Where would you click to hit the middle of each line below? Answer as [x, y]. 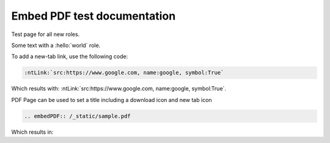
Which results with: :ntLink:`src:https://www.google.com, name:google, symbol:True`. [119, 89]
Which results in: [32, 132]
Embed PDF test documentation [94, 16]
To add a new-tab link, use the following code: [70, 57]
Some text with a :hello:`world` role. [56, 45]
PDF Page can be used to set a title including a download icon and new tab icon [112, 100]
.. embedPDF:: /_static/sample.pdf [77, 116]
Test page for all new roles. [46, 34]
